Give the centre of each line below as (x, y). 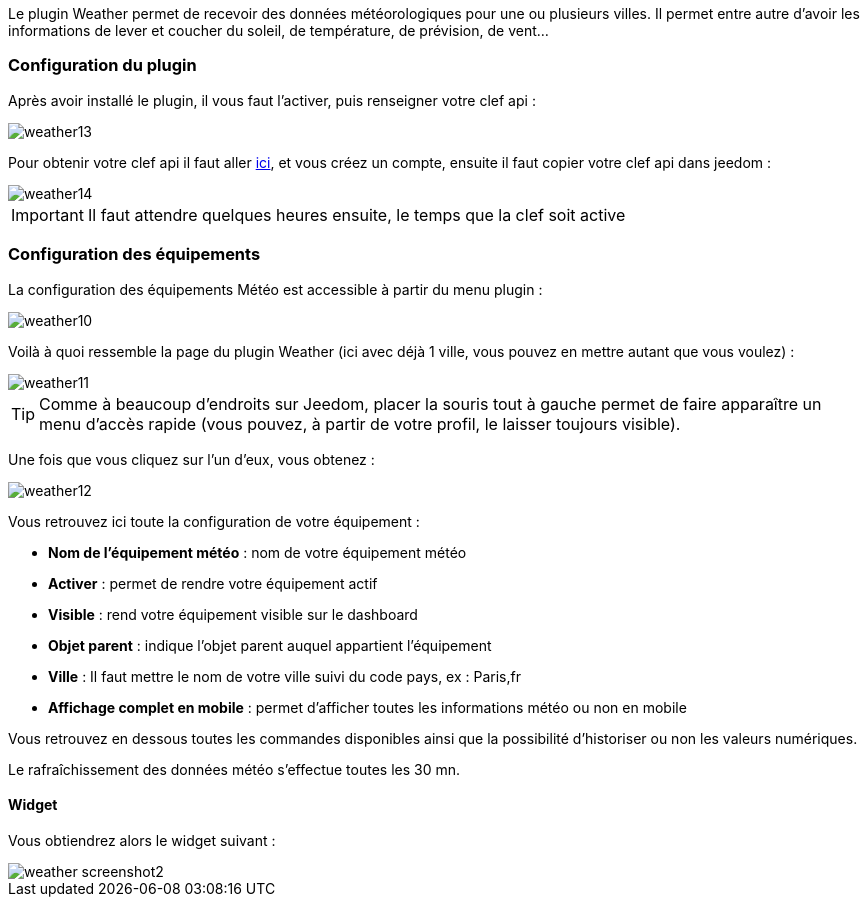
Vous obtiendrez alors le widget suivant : (142, 840)
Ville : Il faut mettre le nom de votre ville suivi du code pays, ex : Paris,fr (284, 676)
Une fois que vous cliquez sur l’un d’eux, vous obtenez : (191, 459)
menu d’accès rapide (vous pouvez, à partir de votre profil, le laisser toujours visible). (360, 423)
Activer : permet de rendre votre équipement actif (213, 583)
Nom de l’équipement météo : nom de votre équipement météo (257, 552)
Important (47, 214)
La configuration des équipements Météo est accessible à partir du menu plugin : (275, 289)
